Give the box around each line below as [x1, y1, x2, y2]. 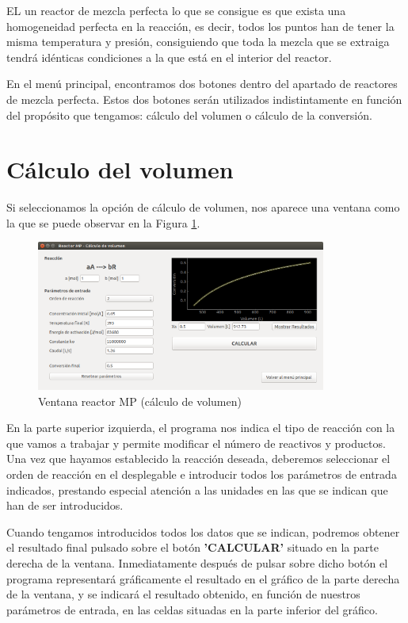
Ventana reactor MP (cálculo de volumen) [38, 392, 242, 409]
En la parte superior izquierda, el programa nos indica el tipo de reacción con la [6, 419, 395, 436]
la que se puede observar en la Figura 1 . [6, 214, 200, 231]
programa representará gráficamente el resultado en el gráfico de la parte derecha [6, 570, 400, 587]
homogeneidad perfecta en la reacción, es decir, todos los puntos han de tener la [6, 17, 395, 34]
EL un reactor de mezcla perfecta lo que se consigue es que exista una [6, 2, 346, 18]
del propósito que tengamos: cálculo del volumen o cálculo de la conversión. [6, 106, 372, 123]
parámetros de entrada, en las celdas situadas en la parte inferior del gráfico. [6, 601, 378, 617]
